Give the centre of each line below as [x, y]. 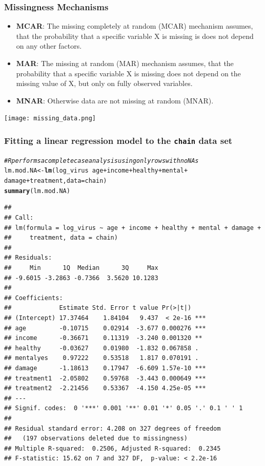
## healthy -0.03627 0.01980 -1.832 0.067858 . [101, 348]
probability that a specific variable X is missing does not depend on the [128, 73]
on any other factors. [49, 46]
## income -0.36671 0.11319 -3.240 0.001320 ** [103, 338]
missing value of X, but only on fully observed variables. [104, 83]
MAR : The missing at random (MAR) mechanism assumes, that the [125, 63]
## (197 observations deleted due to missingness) [96, 439]
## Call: [19, 218]
